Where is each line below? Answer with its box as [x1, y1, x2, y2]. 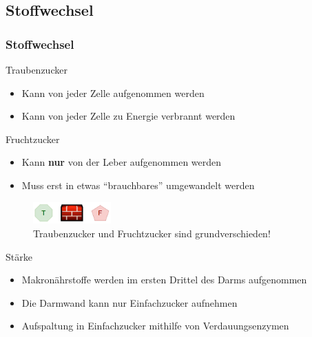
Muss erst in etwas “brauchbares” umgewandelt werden [21, 177, 255, 192]
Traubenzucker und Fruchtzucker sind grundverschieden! [33, 226, 271, 240]
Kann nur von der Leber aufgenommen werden [21, 155, 222, 169]
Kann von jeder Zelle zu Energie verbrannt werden [21, 109, 236, 123]
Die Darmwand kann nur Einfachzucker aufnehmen [21, 295, 238, 309]
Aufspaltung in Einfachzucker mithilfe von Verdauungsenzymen [21, 318, 289, 333]
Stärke [6, 249, 32, 263]
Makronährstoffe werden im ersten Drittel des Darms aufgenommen [21, 272, 307, 287]
